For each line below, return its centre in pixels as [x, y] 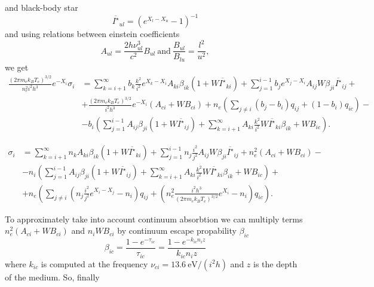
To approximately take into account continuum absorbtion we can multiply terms [154, 219]
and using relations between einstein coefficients [92, 34]
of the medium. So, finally [52, 277]
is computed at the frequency [94, 263]
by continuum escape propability [177, 230]
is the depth [275, 263]
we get [17, 67]
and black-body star [42, 7]
